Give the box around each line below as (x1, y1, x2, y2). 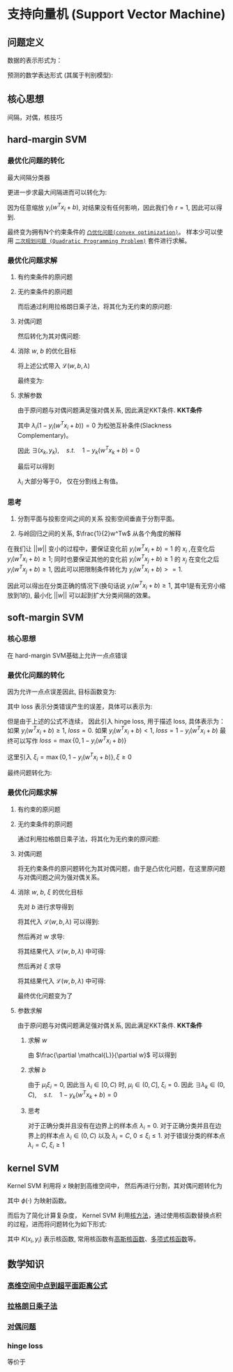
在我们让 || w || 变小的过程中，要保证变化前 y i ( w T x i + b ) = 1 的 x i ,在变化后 (7, 543, 215, 554)
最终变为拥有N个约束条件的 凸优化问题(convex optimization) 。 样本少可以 (7, 227, 218, 236)
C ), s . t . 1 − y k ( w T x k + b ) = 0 (27, 1089, 117, 1100)
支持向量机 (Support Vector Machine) (7, 6, 226, 22)
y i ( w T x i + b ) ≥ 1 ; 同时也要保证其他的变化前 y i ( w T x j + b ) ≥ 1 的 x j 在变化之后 (7, 554, 220, 565)
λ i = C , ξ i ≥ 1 (27, 1141, 65, 1150)
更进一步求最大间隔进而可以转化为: (7, 188, 107, 196)
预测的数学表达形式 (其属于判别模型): (7, 71, 114, 79)
